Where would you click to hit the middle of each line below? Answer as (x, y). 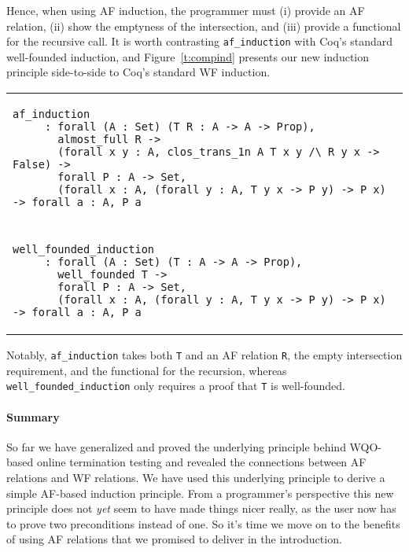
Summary (33, 416)
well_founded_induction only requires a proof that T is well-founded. (176, 386)
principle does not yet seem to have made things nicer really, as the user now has (201, 508)
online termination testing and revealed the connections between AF (201, 462)
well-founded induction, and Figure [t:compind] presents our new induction (188, 56)
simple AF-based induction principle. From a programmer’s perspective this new (200, 493)
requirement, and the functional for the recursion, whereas (147, 370)
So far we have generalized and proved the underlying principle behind (176, 446)
